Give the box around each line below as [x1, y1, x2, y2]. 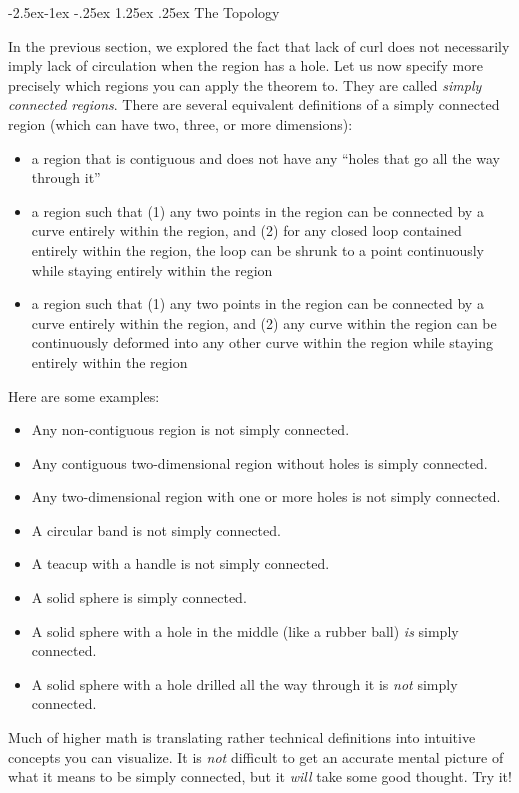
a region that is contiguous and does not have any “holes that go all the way [31, 147, 500, 168]
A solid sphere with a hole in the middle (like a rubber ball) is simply [31, 620, 459, 641]
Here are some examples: [8, 385, 160, 406]
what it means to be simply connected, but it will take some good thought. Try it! [8, 766, 512, 787]
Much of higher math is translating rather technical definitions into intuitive [8, 727, 476, 748]
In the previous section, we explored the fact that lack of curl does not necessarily [8, 35, 510, 56]
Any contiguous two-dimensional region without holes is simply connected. [31, 452, 488, 473]
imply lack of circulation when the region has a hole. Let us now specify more [8, 55, 483, 76]
